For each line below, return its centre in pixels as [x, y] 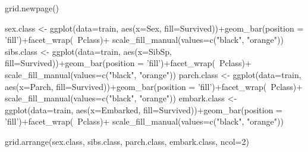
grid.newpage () [32, 8]
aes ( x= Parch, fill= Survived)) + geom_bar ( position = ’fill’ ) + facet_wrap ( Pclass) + [154, 86]
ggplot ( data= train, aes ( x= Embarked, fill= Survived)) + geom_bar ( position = [144, 109]
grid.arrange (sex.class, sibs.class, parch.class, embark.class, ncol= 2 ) [127, 141]
